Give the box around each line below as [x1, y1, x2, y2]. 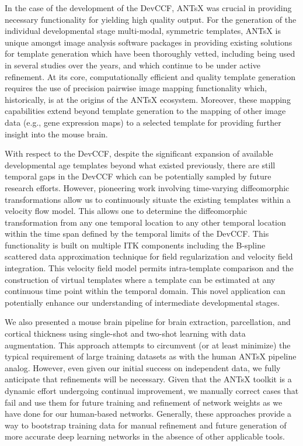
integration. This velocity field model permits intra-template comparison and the [5, 262, 294, 274]
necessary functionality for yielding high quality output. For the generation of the [5, 13, 297, 25]
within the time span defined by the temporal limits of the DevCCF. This [5, 227, 269, 240]
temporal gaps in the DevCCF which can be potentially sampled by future [5, 170, 271, 182]
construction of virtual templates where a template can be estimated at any [5, 273, 276, 285]
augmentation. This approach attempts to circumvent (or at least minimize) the [5, 338, 291, 351]
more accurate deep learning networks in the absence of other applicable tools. [5, 430, 285, 442]
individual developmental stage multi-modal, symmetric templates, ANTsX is [5, 25, 281, 37]
